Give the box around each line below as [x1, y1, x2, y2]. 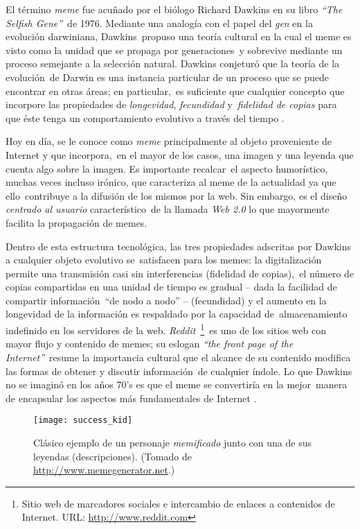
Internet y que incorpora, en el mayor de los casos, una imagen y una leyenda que [6, 147, 354, 162]
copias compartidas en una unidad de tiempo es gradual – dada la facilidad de [6, 279, 337, 294]
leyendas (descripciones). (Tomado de [33, 449, 192, 463]
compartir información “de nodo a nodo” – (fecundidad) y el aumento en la [6, 293, 327, 307]
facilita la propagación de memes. [6, 215, 147, 229]
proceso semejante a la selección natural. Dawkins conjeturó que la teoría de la [6, 56, 340, 71]
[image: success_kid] [33, 415, 133, 426]
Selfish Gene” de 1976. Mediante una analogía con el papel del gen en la [6, 15, 313, 30]
